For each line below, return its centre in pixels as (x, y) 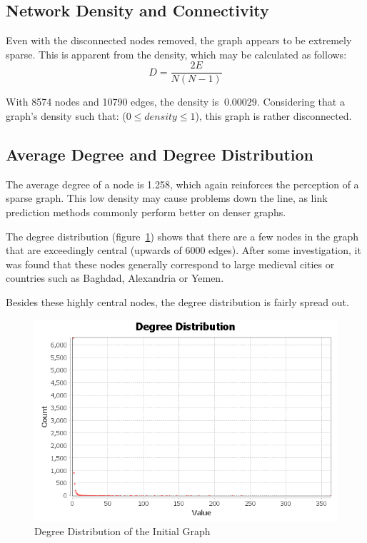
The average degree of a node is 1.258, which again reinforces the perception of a (182, 184)
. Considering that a (301, 102)
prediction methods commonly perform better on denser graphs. (146, 212)
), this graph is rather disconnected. (273, 116)
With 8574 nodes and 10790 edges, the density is (112, 102)
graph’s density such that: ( (66, 116)
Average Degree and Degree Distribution (160, 154)
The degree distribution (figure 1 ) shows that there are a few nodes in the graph (182, 236)
